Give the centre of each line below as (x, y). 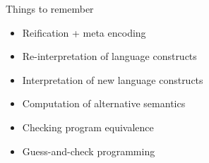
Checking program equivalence (88, 127)
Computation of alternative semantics (104, 103)
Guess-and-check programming (89, 151)
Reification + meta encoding (84, 32)
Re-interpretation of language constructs (109, 56)
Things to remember (50, 8)
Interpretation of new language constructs (113, 79)
